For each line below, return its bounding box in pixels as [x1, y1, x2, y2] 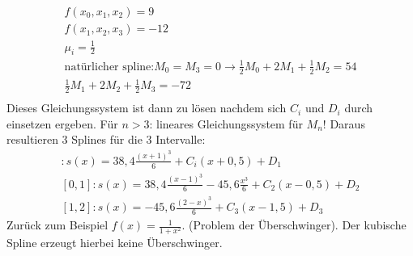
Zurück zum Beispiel [6, 216, 109, 233]
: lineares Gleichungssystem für [149, 115, 303, 132]
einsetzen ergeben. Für [6, 115, 118, 132]
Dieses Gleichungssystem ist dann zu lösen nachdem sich [6, 99, 287, 116]
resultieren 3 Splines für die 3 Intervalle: [6, 131, 206, 148]
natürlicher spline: [64, 61, 155, 73]
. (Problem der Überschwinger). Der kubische [181, 216, 407, 233]
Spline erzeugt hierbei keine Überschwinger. [6, 234, 223, 251]
